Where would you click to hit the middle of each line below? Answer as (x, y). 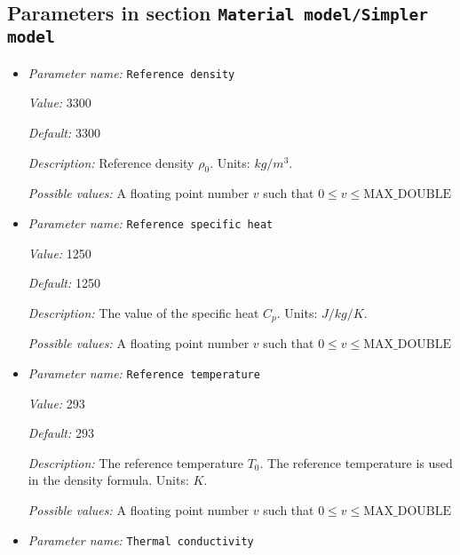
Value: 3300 (59, 103)
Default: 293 (61, 433)
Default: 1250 (64, 283)
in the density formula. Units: (108, 480)
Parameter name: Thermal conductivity (141, 539)
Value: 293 (56, 403)
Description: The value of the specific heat (143, 312)
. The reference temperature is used (356, 462)
